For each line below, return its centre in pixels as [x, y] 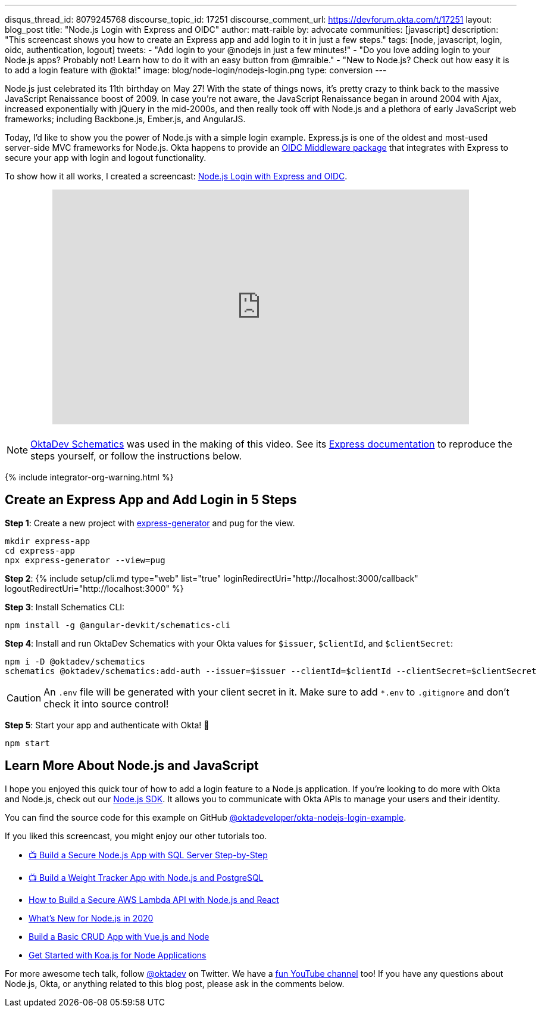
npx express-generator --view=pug [85, 560]
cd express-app [40, 550]
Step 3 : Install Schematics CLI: [65, 607]
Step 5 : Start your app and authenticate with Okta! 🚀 [107, 725]
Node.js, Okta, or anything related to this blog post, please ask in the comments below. [175, 983]
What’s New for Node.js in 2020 [91, 918]
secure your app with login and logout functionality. [106, 158]
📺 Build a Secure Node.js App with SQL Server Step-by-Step [148, 855]
